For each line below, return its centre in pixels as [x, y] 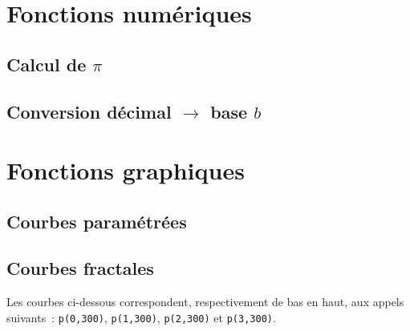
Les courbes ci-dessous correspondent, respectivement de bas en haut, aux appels [205, 302]
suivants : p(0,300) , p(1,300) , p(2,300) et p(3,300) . [141, 317]
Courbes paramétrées [97, 221]
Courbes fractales [80, 268]
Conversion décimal [89, 111]
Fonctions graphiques [126, 170]
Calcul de [47, 64]
